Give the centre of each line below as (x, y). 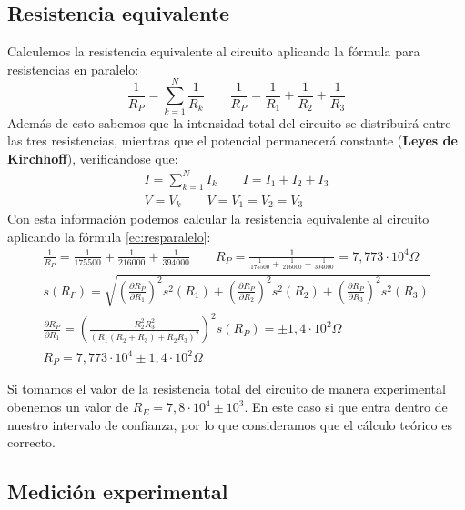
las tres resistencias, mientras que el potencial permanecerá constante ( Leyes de (232, 140)
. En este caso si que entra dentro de (346, 407)
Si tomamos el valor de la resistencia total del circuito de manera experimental (227, 389)
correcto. (31, 442)
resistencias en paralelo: (73, 69)
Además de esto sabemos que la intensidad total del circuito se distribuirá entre (229, 122)
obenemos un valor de (68, 407)
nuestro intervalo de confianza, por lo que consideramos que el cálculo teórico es (230, 424)
